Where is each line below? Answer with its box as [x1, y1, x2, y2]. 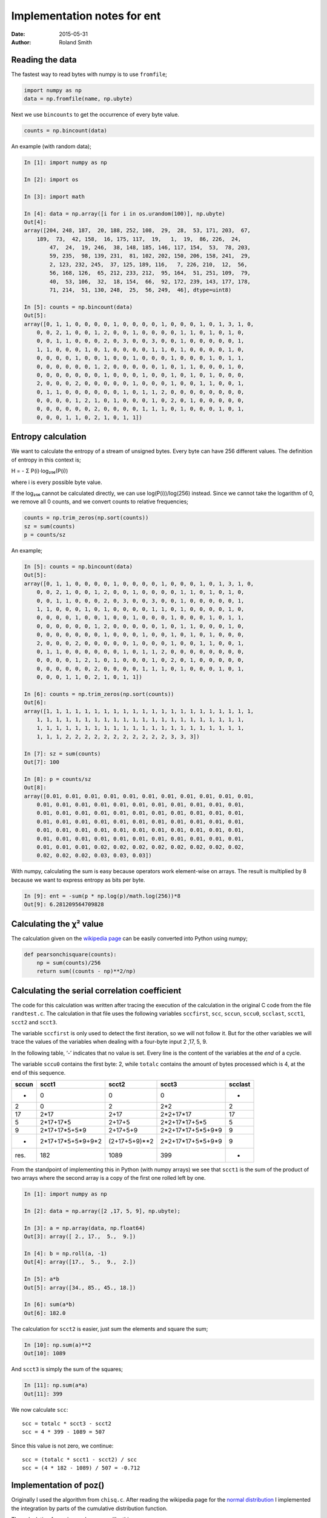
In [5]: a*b [24, 1276, 60, 1282]
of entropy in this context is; [11, 456, 81, 463]
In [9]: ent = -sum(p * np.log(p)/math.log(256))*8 [24, 893, 181, 899]
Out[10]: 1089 [24, 1350, 66, 1357]
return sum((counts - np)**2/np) [36, 968, 136, 975]
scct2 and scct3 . [11, 1018, 58, 1026]
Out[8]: [24, 784, 47, 791]
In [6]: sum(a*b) [24, 1301, 76, 1308]
